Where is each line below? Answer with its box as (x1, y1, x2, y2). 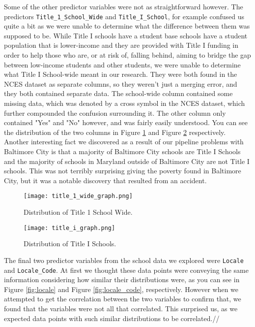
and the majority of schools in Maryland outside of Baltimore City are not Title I (4, 156, 250, 166)
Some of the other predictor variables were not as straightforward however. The (4, 1, 243, 11)
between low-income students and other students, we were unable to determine (4, 59, 241, 69)
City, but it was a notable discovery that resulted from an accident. (4, 175, 207, 185)
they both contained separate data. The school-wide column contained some (4, 88, 233, 98)
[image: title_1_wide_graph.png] (24, 193, 133, 200)
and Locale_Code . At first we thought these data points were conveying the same (4, 264, 249, 275)
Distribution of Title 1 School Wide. (24, 207, 133, 217)
